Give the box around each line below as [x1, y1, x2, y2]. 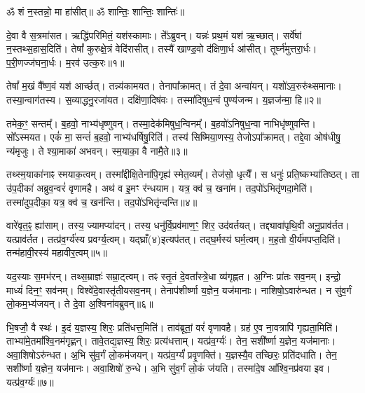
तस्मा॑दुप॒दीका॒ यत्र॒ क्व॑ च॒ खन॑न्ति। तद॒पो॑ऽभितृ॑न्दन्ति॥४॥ [6, 194, 198, 209]
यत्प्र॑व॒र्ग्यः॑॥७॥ [6, 375, 54, 389]
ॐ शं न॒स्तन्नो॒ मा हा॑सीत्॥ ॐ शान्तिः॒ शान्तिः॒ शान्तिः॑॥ [6, 4, 184, 18]
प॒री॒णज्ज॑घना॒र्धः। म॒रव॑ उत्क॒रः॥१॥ [6, 55, 125, 69]
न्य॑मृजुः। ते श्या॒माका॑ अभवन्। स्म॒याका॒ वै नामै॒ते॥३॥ [6, 143, 188, 158]
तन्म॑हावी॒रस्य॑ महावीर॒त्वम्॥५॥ [6, 245, 108, 260]
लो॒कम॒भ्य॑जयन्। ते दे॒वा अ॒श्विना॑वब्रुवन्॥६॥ [6, 296, 153, 311]
